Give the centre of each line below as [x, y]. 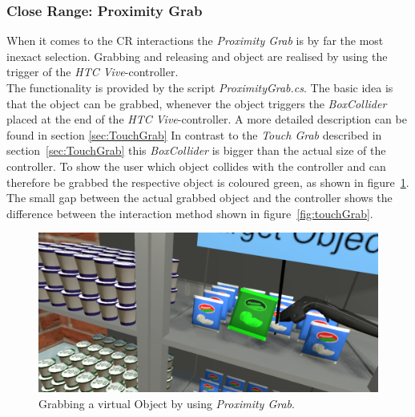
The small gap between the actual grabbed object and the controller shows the [199, 198]
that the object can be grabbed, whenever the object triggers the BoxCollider [197, 103]
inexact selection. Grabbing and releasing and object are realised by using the [197, 56]
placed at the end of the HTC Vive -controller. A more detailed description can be [207, 119]
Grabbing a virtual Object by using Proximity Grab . [167, 403]
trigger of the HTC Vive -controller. [93, 72]
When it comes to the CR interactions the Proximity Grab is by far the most [195, 40]
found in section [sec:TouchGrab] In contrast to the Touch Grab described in [194, 134]
